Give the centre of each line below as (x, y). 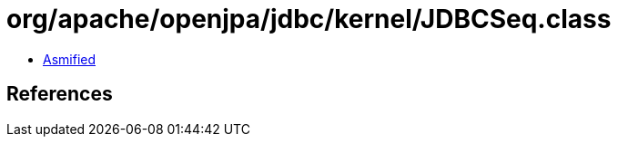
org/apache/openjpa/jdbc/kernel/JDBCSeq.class (309, 19)
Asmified (70, 59)
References (60, 94)
